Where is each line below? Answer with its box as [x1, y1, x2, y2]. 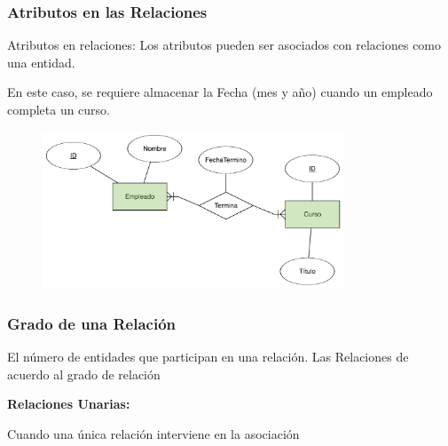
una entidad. [7, 52, 75, 71]
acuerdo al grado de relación [7, 364, 161, 383]
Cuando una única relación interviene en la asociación [7, 425, 300, 443]
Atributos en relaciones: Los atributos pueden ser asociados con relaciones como [7, 36, 442, 54]
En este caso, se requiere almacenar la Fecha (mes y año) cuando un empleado [7, 83, 433, 101]
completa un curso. [7, 100, 111, 118]
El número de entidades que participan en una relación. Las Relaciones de [7, 347, 409, 366]
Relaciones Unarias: [7, 394, 130, 413]
